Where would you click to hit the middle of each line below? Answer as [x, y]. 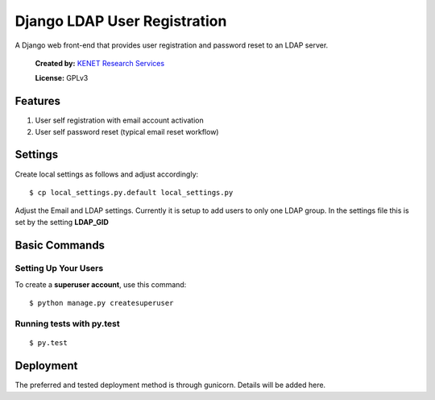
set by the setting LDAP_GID [62, 222]
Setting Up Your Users [59, 269]
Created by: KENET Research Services [100, 63]
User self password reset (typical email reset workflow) [127, 131]
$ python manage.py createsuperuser [101, 303]
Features [37, 101]
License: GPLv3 [62, 78]
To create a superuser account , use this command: [101, 284]
